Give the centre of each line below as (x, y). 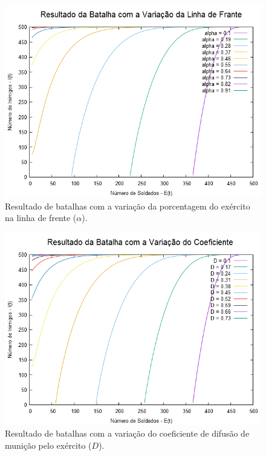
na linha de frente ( (41, 218)
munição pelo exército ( (48, 445)
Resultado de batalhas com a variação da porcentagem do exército (128, 206)
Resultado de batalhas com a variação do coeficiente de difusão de (127, 433)
